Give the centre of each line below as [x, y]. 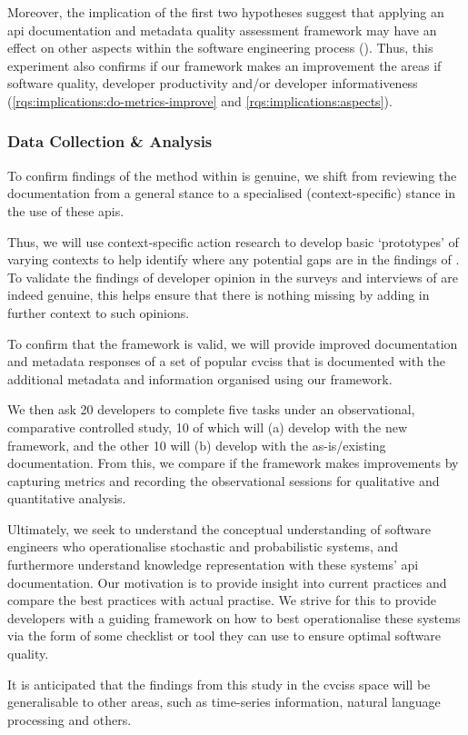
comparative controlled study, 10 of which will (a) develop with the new [207, 427]
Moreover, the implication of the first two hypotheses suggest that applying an [226, 12]
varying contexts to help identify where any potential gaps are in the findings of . [234, 259]
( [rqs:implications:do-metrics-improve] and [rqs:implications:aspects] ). [200, 100]
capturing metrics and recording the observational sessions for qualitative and [224, 480]
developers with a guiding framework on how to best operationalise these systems [234, 617]
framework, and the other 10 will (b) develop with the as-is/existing [197, 445]
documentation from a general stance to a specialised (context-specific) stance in [232, 193]
